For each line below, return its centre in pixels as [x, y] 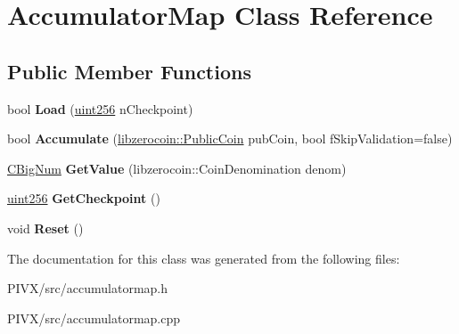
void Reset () [45, 228]
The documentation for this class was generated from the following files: [204, 258]
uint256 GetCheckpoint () [84, 198]
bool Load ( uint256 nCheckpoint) [100, 108]
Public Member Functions [129, 71]
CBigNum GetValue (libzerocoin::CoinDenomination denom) [177, 168]
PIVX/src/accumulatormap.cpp [94, 318]
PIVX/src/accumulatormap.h [88, 288]
